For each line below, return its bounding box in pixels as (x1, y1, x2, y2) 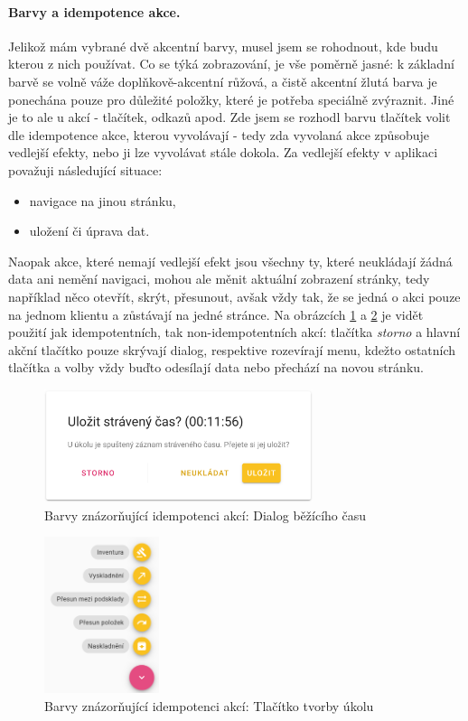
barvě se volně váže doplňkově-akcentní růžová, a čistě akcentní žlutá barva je (8, 71, 437, 90)
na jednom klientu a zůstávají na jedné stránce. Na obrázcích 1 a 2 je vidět (8, 304, 424, 323)
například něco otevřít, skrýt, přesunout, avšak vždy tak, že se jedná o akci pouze (8, 286, 461, 305)
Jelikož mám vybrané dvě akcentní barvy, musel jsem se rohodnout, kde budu (8, 36, 438, 55)
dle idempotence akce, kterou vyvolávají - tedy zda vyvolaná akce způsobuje (8, 125, 429, 144)
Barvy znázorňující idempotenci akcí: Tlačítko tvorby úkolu (44, 696, 374, 715)
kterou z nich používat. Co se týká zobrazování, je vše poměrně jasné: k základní (8, 54, 454, 73)
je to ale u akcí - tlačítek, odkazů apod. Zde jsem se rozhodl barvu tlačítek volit (8, 108, 451, 126)
